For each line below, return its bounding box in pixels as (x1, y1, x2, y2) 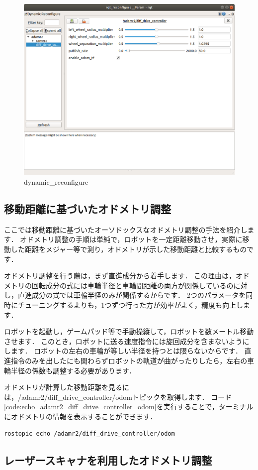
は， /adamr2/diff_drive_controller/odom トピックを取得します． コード (4, 391, 232, 402)
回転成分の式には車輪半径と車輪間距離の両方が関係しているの (31, 280, 234, 290)
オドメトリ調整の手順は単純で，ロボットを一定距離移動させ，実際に (20, 234, 243, 244)
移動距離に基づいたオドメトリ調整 (4, 201, 171, 217)
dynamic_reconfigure (24, 177, 88, 187)
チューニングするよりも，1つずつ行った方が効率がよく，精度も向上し (17, 300, 244, 310)
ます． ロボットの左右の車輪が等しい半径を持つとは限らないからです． (10, 346, 243, 356)
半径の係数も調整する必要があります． (10, 365, 136, 375)
